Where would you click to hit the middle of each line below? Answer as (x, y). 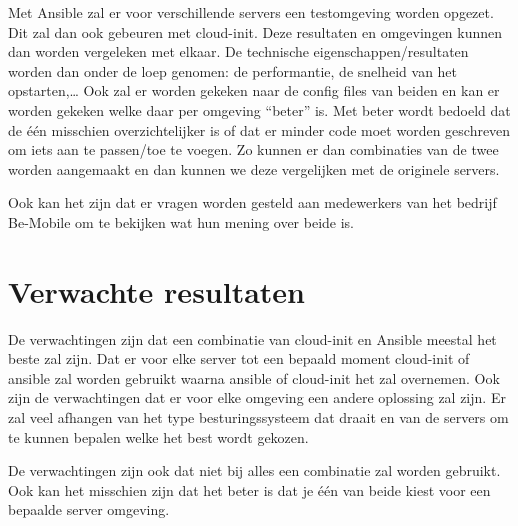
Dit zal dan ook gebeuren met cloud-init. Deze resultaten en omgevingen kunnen (255, 31)
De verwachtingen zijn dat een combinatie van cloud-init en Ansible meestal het (252, 338)
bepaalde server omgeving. (89, 509)
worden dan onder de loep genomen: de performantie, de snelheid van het (233, 70)
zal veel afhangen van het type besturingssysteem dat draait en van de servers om (258, 417)
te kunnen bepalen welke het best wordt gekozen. (158, 436)
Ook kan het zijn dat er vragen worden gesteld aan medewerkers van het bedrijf (252, 202)
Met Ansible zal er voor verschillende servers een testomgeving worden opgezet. (251, 12)
